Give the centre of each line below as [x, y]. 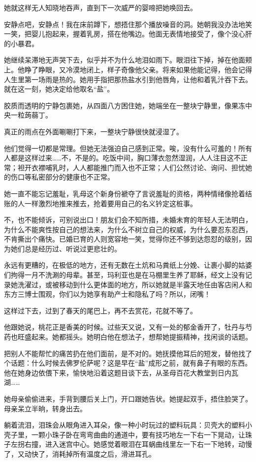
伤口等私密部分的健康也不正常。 [62, 177]
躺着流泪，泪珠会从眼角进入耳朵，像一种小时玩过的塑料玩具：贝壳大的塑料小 [128, 425]
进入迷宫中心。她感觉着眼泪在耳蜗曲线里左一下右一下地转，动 [145, 444]
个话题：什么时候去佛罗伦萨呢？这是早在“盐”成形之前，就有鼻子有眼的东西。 [128, 363]
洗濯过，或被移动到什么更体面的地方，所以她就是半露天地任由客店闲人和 [135, 284]
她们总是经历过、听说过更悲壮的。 [66, 248]
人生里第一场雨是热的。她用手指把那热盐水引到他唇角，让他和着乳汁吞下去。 [128, 79]
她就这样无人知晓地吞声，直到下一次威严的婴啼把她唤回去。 [100, 7]
